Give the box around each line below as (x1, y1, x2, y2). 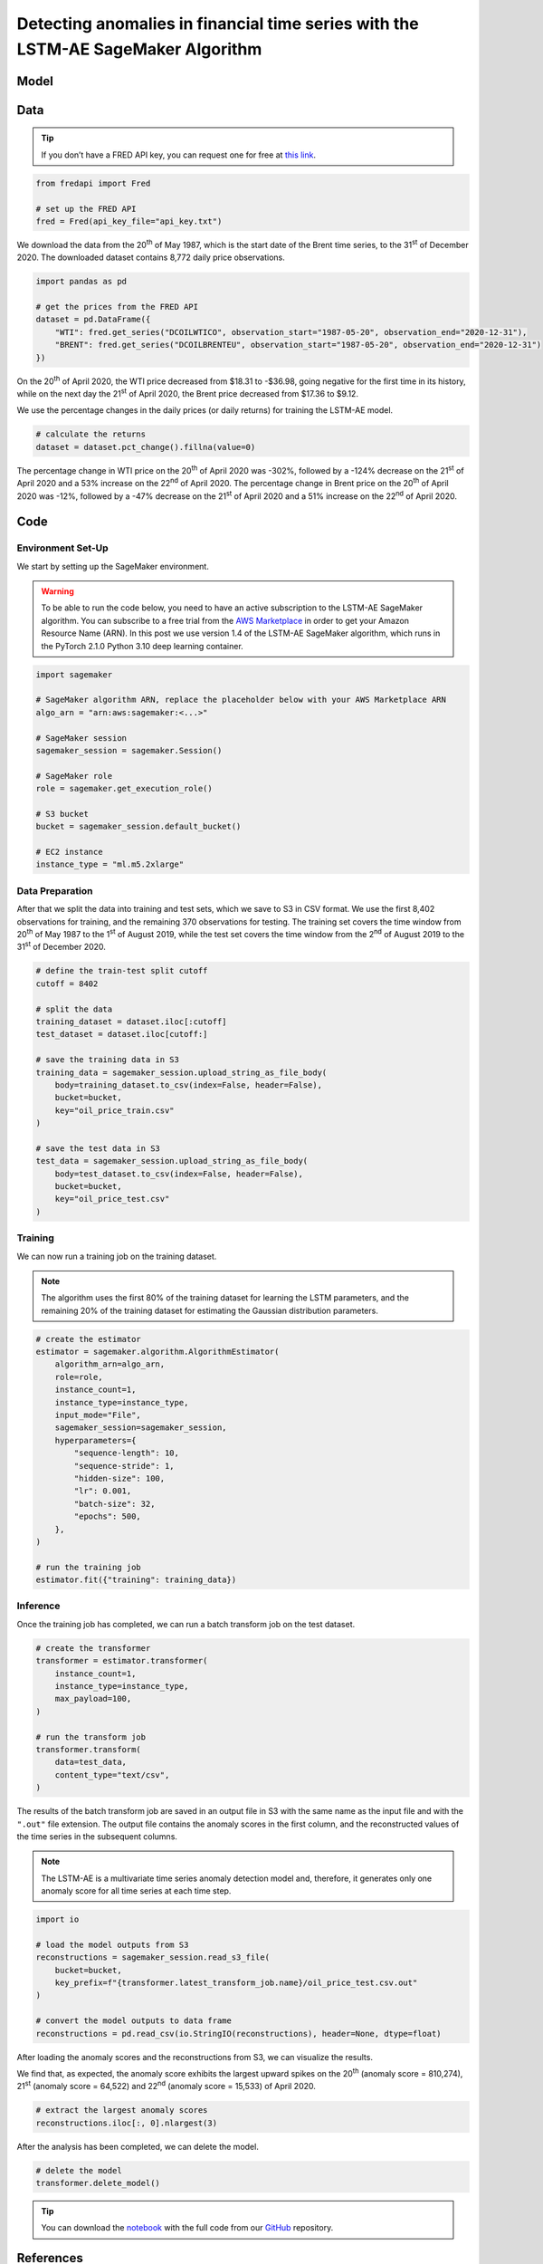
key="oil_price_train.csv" (54, 1105, 176, 1116)
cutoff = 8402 (35, 978, 99, 989)
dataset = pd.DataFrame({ (35, 314, 151, 325)
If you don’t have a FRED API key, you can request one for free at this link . (41, 149, 317, 160)
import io (35, 1914, 80, 1924)
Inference (16, 1599, 61, 1612)
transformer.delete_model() (35, 2178, 160, 2189)
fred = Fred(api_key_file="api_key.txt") (35, 216, 223, 226)
